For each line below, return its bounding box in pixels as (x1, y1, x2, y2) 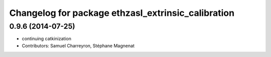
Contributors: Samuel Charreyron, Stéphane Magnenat (22, 43, 135, 49)
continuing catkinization (22, 36, 71, 42)
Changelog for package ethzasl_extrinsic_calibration (9, 7, 235, 18)
